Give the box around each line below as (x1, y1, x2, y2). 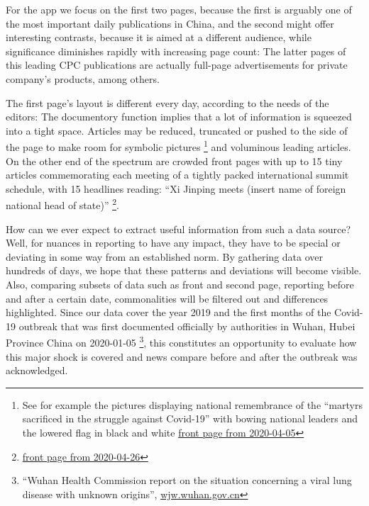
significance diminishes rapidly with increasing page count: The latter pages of (6, 43, 346, 58)
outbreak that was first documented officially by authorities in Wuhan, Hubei (18, 318, 356, 333)
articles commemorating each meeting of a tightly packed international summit (6, 167, 349, 182)
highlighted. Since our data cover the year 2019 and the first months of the (6, 305, 331, 320)
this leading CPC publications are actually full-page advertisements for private (6, 57, 348, 72)
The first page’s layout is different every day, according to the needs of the (6, 95, 329, 110)
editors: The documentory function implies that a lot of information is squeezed (6, 109, 352, 124)
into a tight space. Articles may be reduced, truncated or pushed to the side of (6, 123, 348, 137)
